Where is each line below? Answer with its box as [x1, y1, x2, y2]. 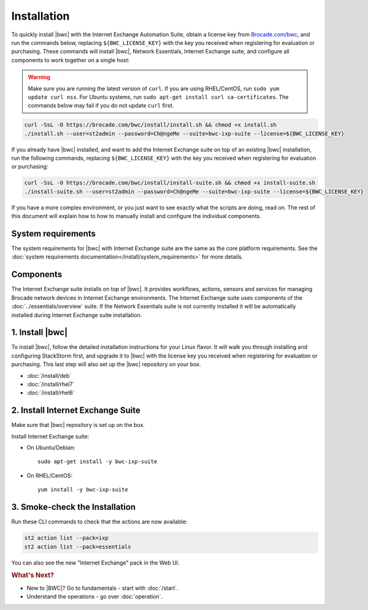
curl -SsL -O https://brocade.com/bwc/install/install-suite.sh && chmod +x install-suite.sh [24, 179, 316, 187]
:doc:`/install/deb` [26, 372, 72, 379]
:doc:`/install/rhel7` [26, 381, 75, 388]
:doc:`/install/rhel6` [26, 389, 75, 396]
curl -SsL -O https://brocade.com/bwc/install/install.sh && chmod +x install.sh [24, 122, 277, 128]
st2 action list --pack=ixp [24, 534, 109, 542]
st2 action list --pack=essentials [24, 543, 131, 550]
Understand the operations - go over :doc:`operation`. [26, 593, 163, 600]
